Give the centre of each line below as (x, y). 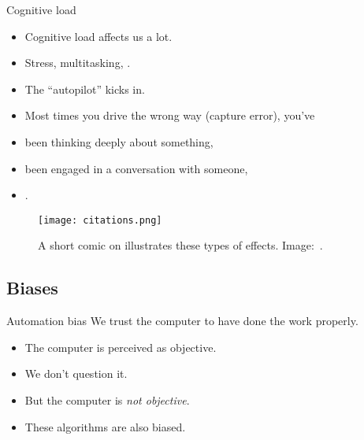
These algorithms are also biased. (105, 426)
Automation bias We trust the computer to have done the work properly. (182, 321)
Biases (32, 288)
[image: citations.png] (100, 220)
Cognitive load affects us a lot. (98, 36)
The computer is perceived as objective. (121, 347)
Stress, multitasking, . (78, 63)
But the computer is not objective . (107, 399)
